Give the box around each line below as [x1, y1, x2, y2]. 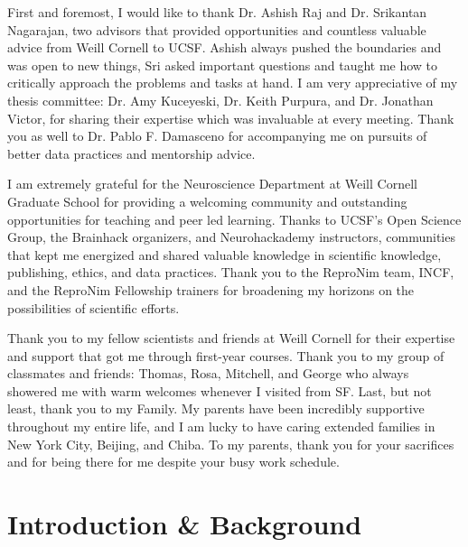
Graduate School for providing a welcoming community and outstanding [7, 191, 407, 210]
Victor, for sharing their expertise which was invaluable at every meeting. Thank [7, 108, 454, 127]
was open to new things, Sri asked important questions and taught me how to [7, 55, 438, 74]
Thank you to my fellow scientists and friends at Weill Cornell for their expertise [7, 329, 455, 348]
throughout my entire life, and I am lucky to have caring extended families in [7, 417, 435, 436]
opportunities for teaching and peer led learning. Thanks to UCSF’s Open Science [7, 209, 462, 228]
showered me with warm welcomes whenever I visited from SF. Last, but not [7, 381, 432, 400]
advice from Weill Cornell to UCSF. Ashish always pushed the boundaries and [7, 38, 442, 57]
